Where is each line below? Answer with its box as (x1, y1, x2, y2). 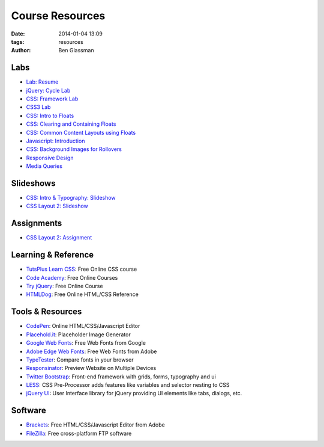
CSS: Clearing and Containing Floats (26, 120, 116, 128)
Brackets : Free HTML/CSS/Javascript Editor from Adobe (26, 421, 165, 428)
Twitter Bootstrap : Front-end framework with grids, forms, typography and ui (26, 373, 216, 380)
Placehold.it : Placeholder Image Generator (26, 331, 131, 338)
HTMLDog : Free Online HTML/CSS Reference (26, 291, 139, 298)
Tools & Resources (11, 307, 82, 317)
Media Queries (26, 162, 63, 170)
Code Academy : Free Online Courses (26, 274, 118, 281)
